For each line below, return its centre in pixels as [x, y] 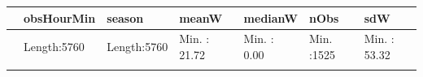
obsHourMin [60, 17]
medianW [270, 17]
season [125, 17]
